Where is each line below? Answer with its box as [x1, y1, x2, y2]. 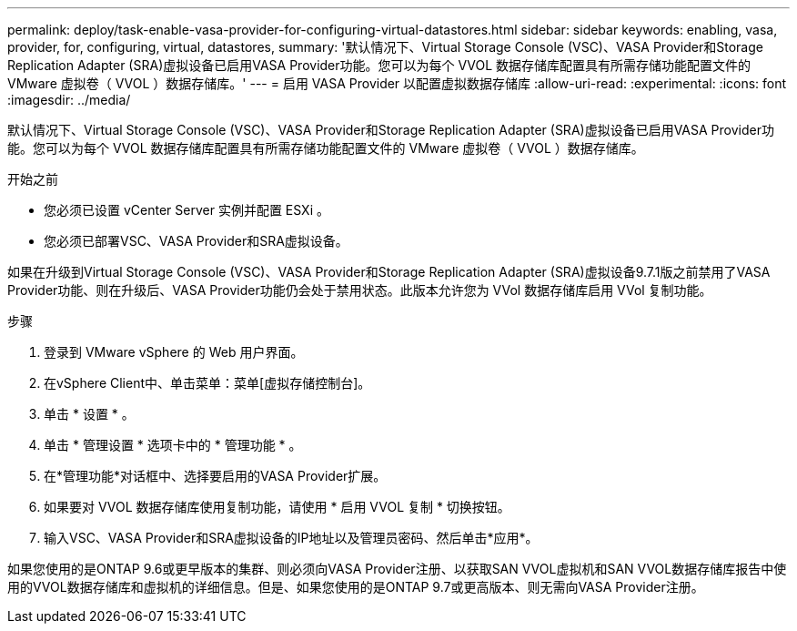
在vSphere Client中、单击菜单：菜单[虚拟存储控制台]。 [44, 375, 371, 391]
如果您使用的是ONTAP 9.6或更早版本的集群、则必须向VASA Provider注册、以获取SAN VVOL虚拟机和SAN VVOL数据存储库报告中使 [7, 561, 787, 576]
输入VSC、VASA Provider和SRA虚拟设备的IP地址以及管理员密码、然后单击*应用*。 [44, 530, 539, 545]
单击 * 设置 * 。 [44, 406, 135, 422]
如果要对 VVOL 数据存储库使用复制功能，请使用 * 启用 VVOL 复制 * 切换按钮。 [44, 499, 510, 514]
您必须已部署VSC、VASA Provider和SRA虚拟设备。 [44, 233, 348, 249]
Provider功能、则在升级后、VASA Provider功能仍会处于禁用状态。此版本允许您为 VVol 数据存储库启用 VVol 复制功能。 [7, 282, 712, 298]
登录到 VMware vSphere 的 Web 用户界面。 [44, 344, 304, 360]
